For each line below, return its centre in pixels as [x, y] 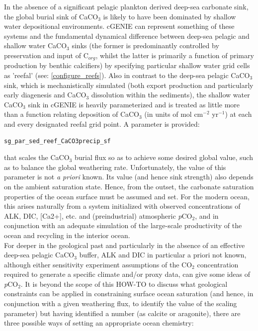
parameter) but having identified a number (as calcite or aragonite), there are [122, 313]
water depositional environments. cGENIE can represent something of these [119, 26]
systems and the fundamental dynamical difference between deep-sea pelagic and [127, 36]
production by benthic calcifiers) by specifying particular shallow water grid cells [127, 65]
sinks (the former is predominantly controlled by [145, 45]
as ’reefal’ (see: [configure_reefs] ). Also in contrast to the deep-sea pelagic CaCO [127, 75]
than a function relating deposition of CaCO [72, 114]
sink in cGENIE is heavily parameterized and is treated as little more [134, 104]
